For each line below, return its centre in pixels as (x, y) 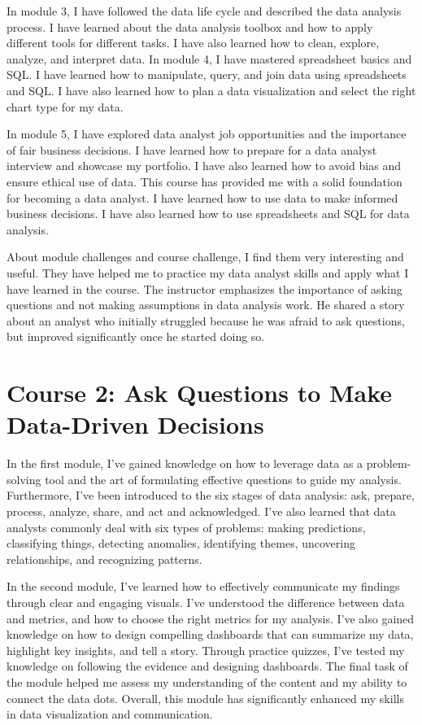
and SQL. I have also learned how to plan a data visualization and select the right (211, 90)
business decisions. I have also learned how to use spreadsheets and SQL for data (208, 214)
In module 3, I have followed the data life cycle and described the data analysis (204, 11)
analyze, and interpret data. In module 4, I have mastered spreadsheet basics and (209, 58)
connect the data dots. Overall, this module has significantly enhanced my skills (205, 698)
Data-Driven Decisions (135, 424)
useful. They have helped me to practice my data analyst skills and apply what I (208, 272)
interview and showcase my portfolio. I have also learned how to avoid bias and (204, 166)
